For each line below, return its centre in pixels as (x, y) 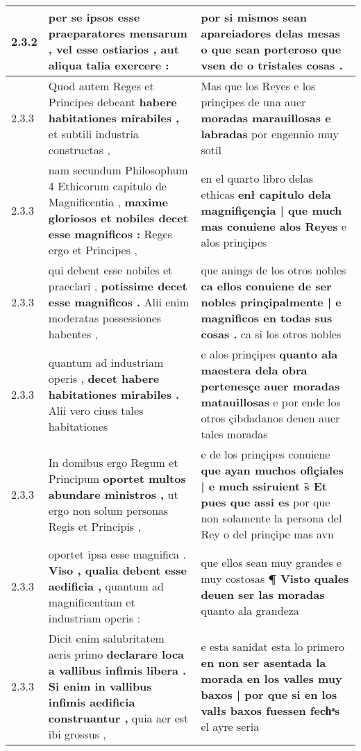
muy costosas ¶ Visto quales (275, 578)
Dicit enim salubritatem (106, 638)
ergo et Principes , (93, 250)
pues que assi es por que (266, 502)
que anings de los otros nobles (274, 270)
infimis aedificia (92, 702)
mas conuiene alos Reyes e (274, 226)
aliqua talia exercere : (109, 65)
